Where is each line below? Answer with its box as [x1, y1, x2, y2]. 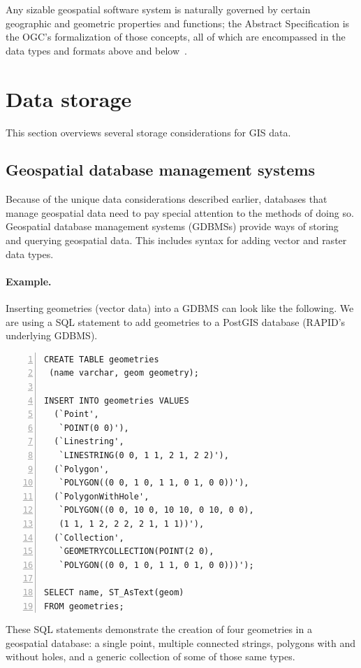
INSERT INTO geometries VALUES [44, 395, 189, 406]
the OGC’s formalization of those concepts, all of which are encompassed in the [6, 29, 346, 44]
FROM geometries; [44, 601, 124, 611]
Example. [6, 273, 52, 288]
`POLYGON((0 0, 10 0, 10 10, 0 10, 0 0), [59, 505, 254, 516]
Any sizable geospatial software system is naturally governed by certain [6, 2, 311, 16]
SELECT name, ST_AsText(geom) [44, 587, 184, 597]
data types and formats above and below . [6, 43, 187, 57]
